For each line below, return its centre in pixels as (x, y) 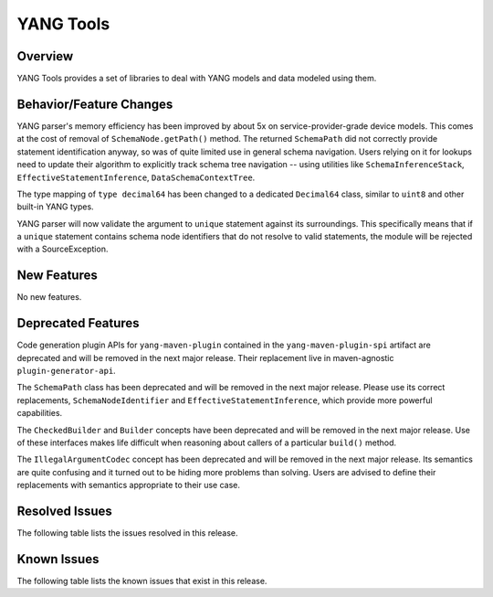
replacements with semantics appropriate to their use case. (129, 485)
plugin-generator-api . (66, 371)
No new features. (49, 297)
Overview (45, 56)
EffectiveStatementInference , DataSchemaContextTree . (136, 177)
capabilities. (40, 413)
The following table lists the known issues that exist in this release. (142, 581)
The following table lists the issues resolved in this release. (127, 533)
